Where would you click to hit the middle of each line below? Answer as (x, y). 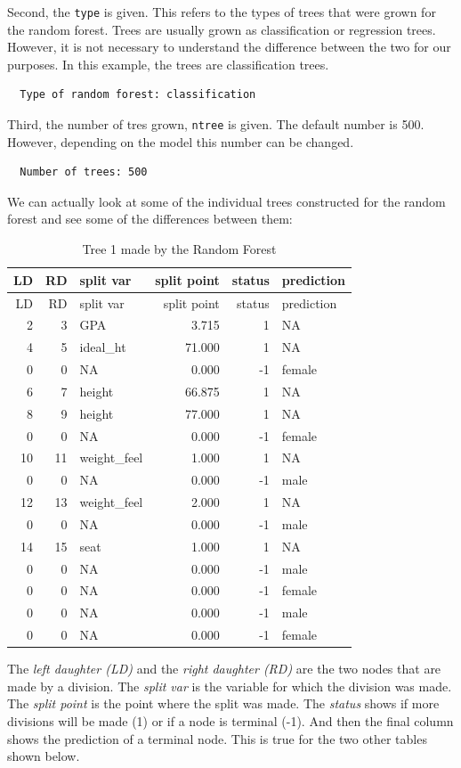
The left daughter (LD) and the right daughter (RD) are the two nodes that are (224, 669)
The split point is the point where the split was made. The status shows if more (223, 703)
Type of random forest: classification (138, 95)
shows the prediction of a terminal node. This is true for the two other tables (217, 738)
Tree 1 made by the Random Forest (179, 249)
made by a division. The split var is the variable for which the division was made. (230, 686)
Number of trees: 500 (84, 172)
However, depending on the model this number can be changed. (181, 141)
